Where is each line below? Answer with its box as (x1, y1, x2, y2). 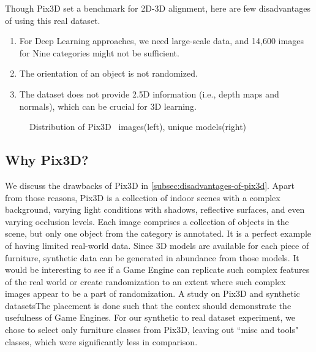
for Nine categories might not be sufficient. (19, 46, 179, 59)
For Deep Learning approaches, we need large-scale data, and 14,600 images (19, 34, 304, 47)
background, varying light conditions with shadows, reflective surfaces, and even (5, 203, 305, 216)
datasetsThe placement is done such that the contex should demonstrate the (5, 299, 292, 312)
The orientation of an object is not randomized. (19, 67, 198, 80)
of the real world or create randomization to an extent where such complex (5, 275, 286, 288)
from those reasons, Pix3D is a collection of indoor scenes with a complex (5, 191, 280, 204)
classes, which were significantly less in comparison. (5, 335, 198, 348)
